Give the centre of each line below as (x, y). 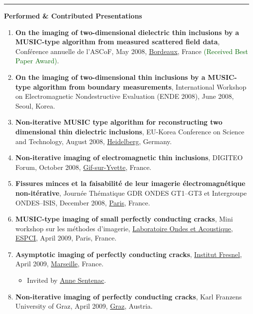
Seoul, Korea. (35, 105)
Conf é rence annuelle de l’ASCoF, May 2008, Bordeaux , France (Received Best (132, 51)
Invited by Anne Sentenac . (66, 280)
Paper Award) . (37, 61)
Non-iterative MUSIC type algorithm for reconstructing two (119, 122)
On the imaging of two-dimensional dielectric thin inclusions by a (127, 32)
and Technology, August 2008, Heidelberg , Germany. (93, 141)
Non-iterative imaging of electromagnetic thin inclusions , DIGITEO (129, 157)
